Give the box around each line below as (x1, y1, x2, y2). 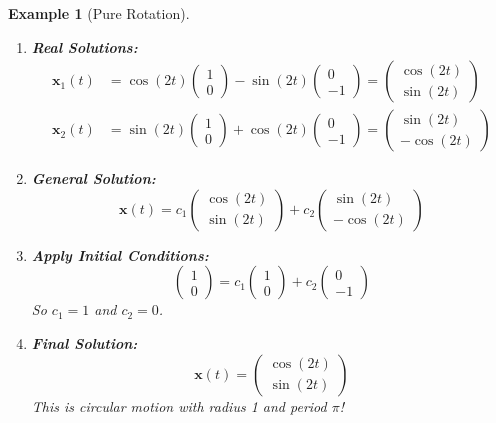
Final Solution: (31, 333, 138, 354)
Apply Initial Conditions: (31, 244, 209, 265)
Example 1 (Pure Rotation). (8, 3, 190, 23)
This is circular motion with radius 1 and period (31, 395, 327, 416)
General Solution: (31, 168, 156, 189)
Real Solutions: (31, 36, 138, 57)
